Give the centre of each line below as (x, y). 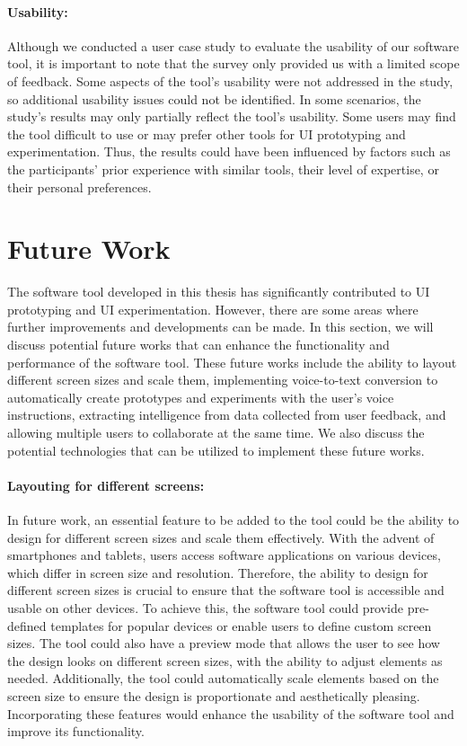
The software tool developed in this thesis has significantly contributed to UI (219, 292)
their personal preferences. (79, 186)
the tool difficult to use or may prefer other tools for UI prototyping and (207, 133)
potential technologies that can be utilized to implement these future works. (216, 450)
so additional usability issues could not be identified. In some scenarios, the (214, 98)
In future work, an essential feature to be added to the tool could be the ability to (233, 520)
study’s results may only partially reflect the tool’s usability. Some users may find (232, 116)
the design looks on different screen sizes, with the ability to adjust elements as (225, 660)
